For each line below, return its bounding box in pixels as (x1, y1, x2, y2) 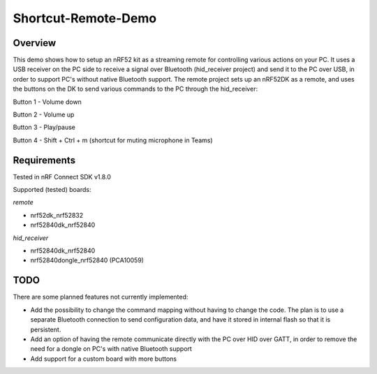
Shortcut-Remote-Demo (13, 10, 157, 26)
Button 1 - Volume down (13, 98, 82, 106)
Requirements (13, 154, 76, 166)
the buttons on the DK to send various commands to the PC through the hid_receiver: (13, 84, 258, 93)
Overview (13, 37, 57, 49)
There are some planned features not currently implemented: (13, 293, 188, 301)
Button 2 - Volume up (13, 110, 75, 119)
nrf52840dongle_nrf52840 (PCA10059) (30, 256, 145, 264)
